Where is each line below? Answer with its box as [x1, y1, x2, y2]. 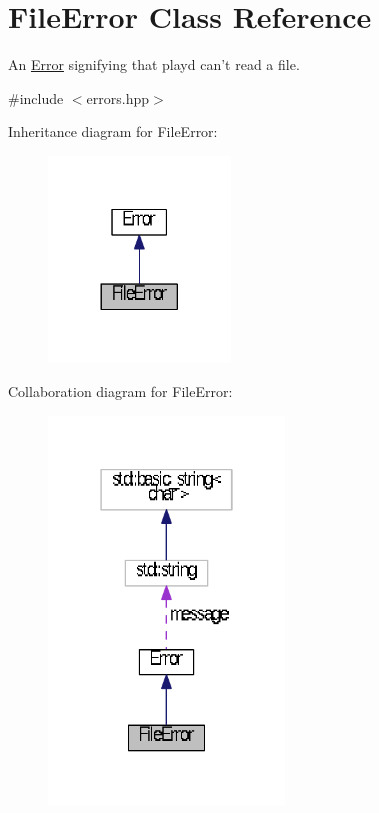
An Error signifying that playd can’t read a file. [8, 54, 300, 75]
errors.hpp [86, 87, 150, 108]
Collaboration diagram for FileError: [8, 381, 233, 402]
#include [8, 87, 64, 108]
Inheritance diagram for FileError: [8, 121, 218, 142]
